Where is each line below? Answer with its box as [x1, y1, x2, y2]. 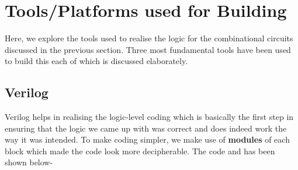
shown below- [5, 156, 53, 168]
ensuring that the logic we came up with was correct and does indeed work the [5, 122, 287, 134]
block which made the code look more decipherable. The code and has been [5, 144, 275, 157]
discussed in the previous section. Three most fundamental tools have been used [5, 43, 291, 55]
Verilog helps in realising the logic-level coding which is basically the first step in [5, 111, 294, 123]
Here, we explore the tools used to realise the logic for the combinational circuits [5, 32, 293, 44]
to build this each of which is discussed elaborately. [5, 55, 188, 67]
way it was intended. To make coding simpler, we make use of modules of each [5, 133, 290, 146]
